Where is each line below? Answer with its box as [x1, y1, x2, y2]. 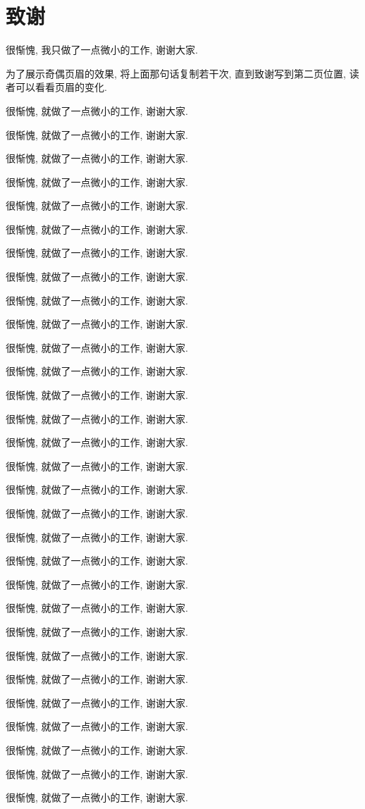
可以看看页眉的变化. [15, 80, 107, 94]
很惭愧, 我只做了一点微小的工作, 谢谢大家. [6, 42, 198, 57]
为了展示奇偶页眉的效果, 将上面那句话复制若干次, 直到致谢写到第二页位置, [6, 66, 346, 80]
